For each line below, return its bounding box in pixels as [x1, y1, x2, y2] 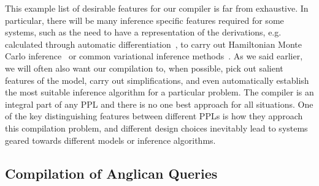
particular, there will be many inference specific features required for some [5, 13, 284, 26]
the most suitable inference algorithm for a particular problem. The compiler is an [5, 86, 314, 99]
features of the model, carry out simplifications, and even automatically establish [5, 73, 309, 86]
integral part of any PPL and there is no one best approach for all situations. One [5, 97, 313, 110]
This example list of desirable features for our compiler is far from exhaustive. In [5, 2, 309, 14]
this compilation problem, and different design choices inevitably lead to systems [5, 121, 308, 134]
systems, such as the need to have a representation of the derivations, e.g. [5, 26, 282, 39]
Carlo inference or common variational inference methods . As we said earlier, [5, 50, 303, 62]
